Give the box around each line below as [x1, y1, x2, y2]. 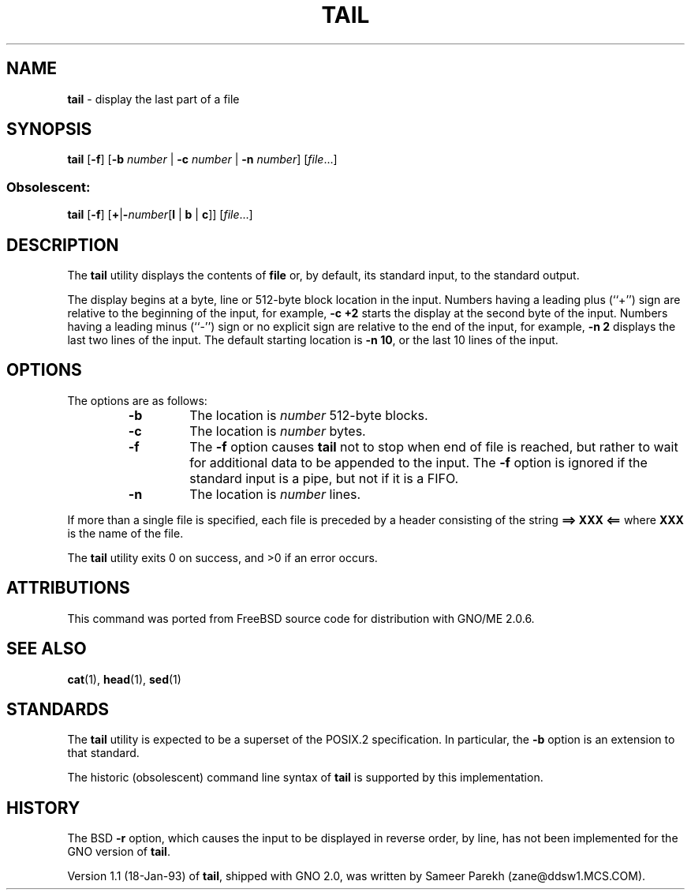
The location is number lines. [189, 485, 361, 502]
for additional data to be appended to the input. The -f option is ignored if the [189, 454, 648, 470]
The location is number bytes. [189, 422, 366, 439]
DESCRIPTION [6, 234, 119, 255]
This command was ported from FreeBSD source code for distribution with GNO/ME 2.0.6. [67, 611, 535, 625]
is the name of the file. [67, 526, 184, 540]
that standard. [67, 746, 140, 760]
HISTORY [6, 797, 80, 818]
